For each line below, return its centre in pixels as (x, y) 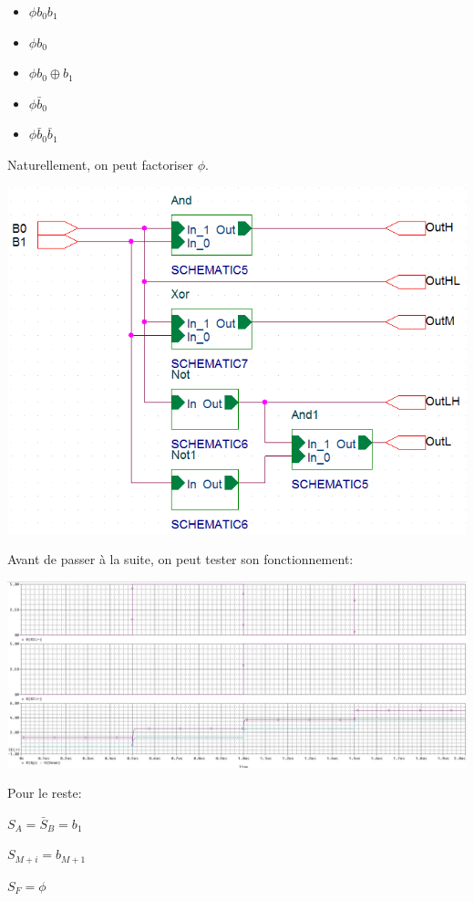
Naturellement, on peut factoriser (100, 164)
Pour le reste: (45, 793)
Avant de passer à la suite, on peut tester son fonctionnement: (180, 559)
